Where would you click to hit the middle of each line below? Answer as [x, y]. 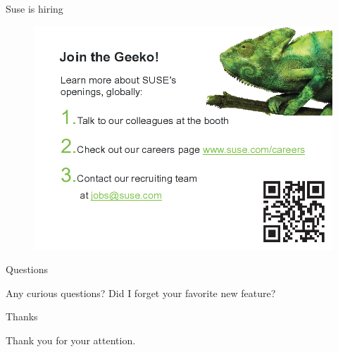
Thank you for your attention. [71, 340]
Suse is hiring [35, 8]
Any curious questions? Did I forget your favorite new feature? [141, 293]
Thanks [22, 316]
